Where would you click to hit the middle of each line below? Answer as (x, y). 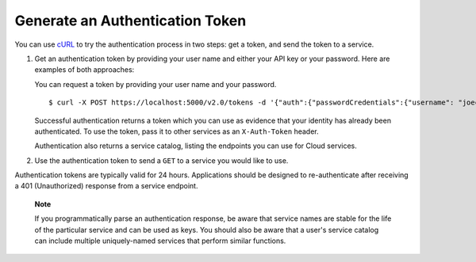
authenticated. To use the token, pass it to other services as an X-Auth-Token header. (177, 131)
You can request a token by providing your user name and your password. (155, 84)
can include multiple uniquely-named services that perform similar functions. (160, 241)
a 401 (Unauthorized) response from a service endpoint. (106, 186)
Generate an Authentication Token (131, 21)
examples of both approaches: (84, 70)
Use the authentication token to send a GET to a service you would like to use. (161, 160)
